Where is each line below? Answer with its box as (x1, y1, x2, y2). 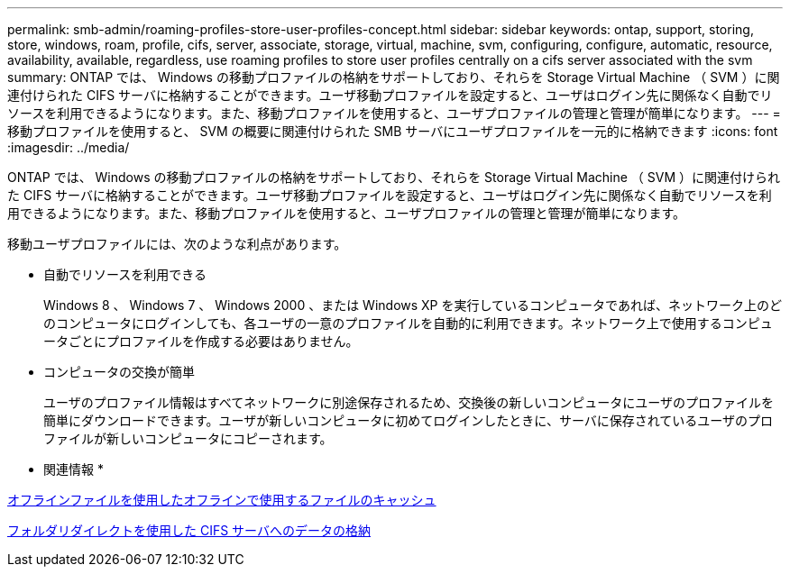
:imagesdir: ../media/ (7, 140, 130, 155)
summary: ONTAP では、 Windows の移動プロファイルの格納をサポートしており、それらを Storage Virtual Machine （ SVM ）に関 (7, 69, 780, 85)
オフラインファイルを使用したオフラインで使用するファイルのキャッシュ (7, 492, 436, 507)
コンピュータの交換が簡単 (43, 364, 195, 379)
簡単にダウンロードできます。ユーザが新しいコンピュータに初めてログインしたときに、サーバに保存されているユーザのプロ (43, 413, 774, 428)
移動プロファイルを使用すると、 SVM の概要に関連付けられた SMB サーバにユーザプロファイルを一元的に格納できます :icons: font (7, 123, 778, 139)
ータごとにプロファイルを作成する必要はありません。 (43, 333, 359, 349)
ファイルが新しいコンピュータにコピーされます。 (43, 431, 333, 446)
